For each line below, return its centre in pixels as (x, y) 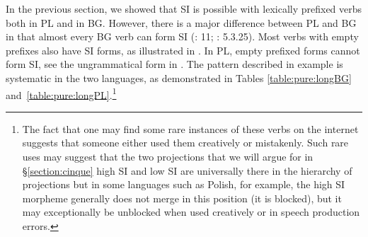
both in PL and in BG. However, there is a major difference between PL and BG (181, 22)
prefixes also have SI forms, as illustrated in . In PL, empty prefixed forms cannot (183, 50)
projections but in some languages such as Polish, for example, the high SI (184, 184)
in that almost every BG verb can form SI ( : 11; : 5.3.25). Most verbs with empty (182, 36)
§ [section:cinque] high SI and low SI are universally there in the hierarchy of (187, 170)
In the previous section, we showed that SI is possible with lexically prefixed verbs (184, 8)
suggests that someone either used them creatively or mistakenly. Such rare (185, 143)
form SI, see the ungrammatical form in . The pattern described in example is (174, 64)
